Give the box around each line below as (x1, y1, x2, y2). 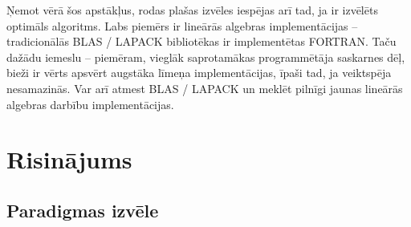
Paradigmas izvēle (6, 197, 159, 222)
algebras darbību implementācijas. (6, 95, 174, 112)
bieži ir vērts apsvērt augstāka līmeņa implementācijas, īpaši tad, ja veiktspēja (6, 64, 392, 81)
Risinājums (6, 143, 132, 176)
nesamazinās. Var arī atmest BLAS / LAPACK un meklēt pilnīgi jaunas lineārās (6, 79, 403, 96)
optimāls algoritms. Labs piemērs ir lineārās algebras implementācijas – (6, 17, 358, 34)
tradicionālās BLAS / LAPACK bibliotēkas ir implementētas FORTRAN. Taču (6, 33, 397, 50)
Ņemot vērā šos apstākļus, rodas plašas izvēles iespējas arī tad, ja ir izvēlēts (6, 2, 378, 18)
